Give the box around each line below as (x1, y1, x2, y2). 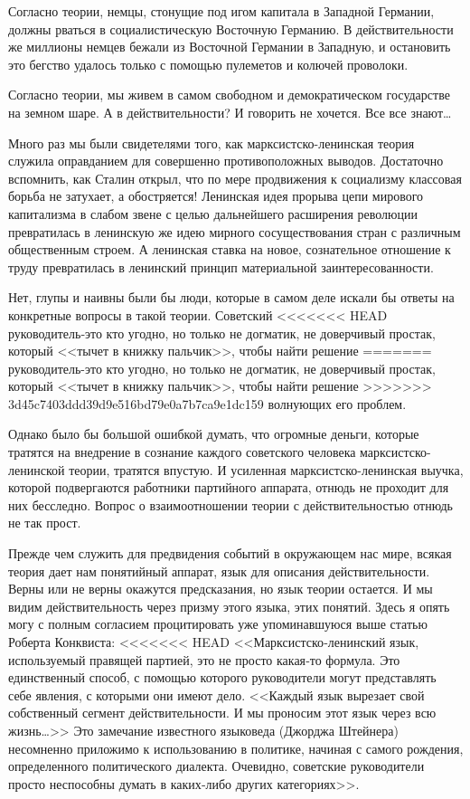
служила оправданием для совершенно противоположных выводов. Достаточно (8, 151, 444, 170)
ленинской (8, 460, 65, 479)
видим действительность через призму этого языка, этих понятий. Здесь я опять (8, 596, 450, 615)
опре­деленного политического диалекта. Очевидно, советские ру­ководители (8, 756, 425, 775)
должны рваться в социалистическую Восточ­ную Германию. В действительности (8, 19, 454, 38)
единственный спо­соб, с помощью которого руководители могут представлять (8, 668, 437, 687)
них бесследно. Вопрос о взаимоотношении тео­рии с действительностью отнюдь (8, 495, 453, 514)
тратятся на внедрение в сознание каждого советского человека (8, 442, 356, 461)
